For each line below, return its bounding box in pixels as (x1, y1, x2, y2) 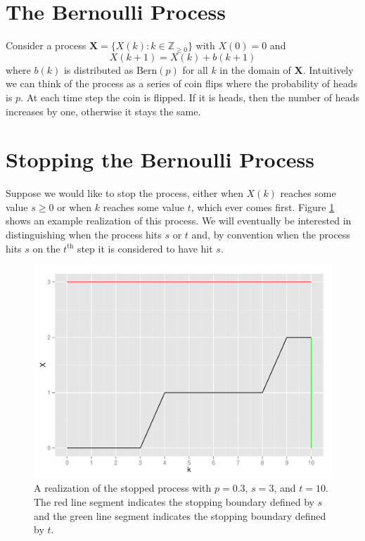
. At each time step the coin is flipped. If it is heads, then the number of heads (20, 89, 359, 104)
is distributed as (63, 62, 134, 77)
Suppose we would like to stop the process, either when (6, 186, 243, 201)
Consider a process (6, 38, 87, 53)
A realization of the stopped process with (34, 480, 212, 495)
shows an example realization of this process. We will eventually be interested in (6, 213, 352, 228)
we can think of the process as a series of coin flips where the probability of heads (6, 76, 357, 91)
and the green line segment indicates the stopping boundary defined (34, 508, 326, 523)
